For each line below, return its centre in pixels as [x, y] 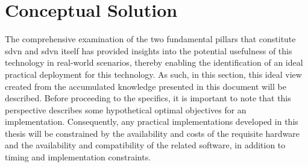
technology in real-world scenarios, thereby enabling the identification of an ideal [154, 62]
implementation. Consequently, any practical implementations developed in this [152, 121]
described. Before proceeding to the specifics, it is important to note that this [148, 98]
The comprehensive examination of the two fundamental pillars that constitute [150, 39]
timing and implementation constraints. [78, 157]
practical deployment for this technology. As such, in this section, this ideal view [153, 74]
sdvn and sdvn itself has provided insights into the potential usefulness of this [149, 50]
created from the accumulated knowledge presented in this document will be [146, 86]
